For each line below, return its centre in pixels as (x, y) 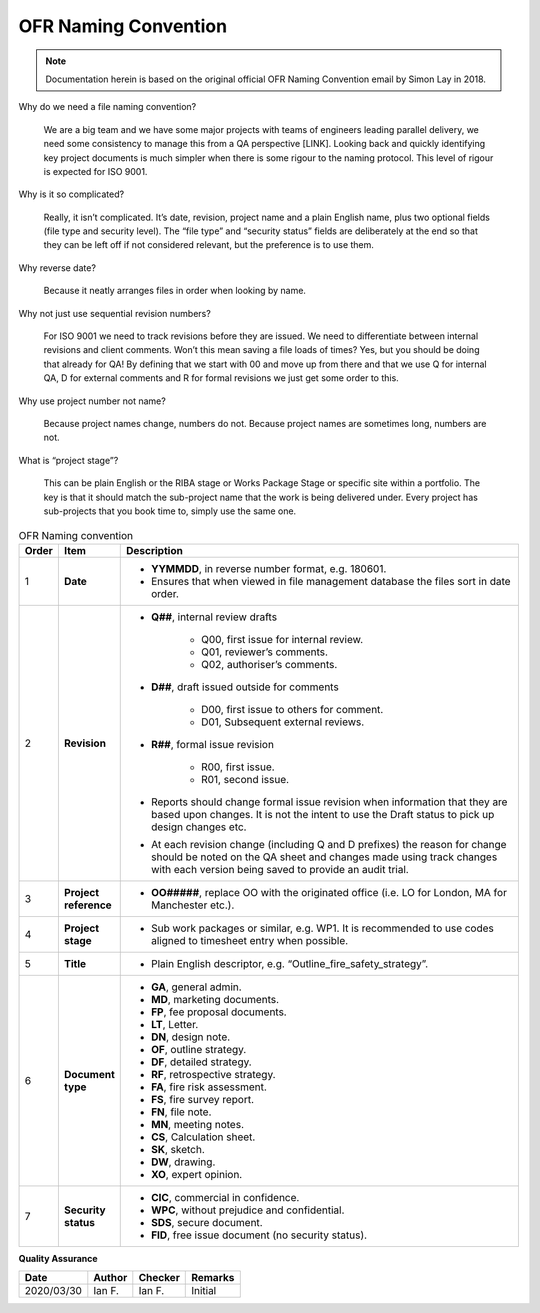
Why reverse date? (57, 267)
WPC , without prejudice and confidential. (247, 1210)
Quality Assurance (58, 1258)
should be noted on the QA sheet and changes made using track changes (324, 857)
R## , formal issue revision (212, 744)
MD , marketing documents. (215, 999)
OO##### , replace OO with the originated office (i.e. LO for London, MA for (328, 892)
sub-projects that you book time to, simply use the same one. (170, 511)
